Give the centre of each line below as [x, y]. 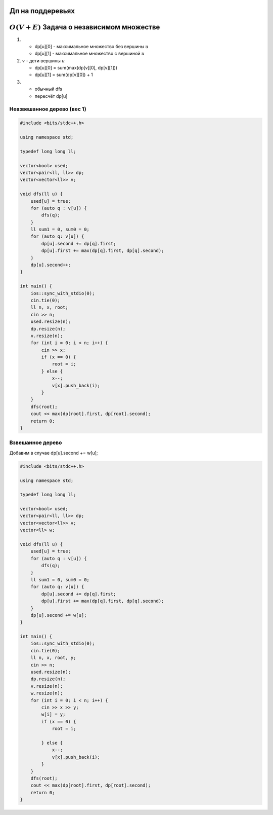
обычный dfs [49, 89]
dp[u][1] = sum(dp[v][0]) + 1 [64, 75]
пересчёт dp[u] [51, 96]
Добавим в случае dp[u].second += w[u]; [54, 453]
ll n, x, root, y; [53, 658]
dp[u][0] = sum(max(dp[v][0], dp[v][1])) [76, 68]
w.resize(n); [47, 693]
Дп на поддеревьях [42, 11]
